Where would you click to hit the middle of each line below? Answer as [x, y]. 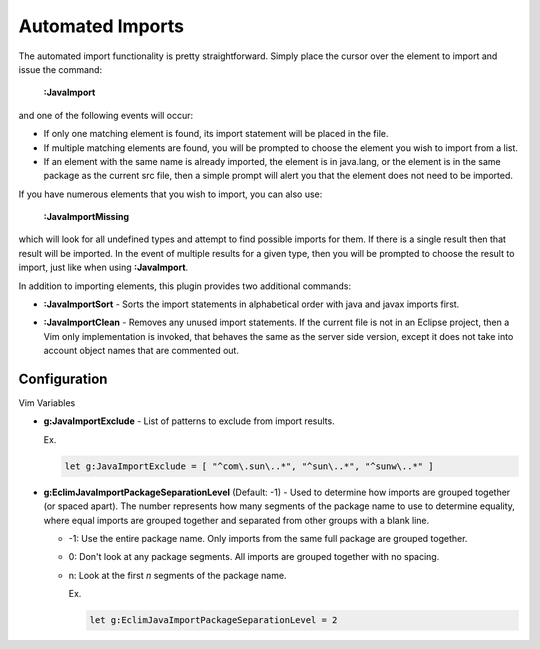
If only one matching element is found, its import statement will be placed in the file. [216, 134]
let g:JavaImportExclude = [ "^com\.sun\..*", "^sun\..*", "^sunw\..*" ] [249, 466]
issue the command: [60, 69]
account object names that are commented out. [141, 351]
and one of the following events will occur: [106, 115]
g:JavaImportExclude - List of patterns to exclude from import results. [189, 421]
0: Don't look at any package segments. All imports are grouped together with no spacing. [254, 557]
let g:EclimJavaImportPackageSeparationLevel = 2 [213, 620]
